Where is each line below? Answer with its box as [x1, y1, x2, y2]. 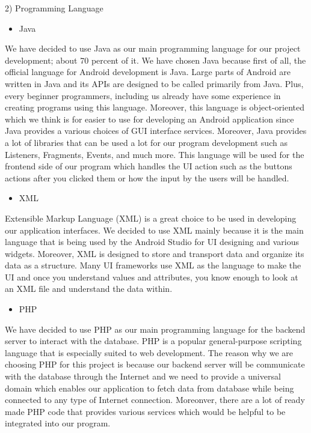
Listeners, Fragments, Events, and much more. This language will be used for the [5, 148, 304, 160]
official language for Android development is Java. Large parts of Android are [5, 65, 291, 78]
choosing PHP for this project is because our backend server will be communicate [5, 358, 305, 371]
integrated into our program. [5, 417, 111, 429]
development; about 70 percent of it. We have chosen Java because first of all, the [5, 53, 306, 66]
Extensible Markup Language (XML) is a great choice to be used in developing [5, 211, 297, 224]
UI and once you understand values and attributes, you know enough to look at [5, 270, 298, 283]
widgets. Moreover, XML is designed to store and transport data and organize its [5, 247, 304, 259]
